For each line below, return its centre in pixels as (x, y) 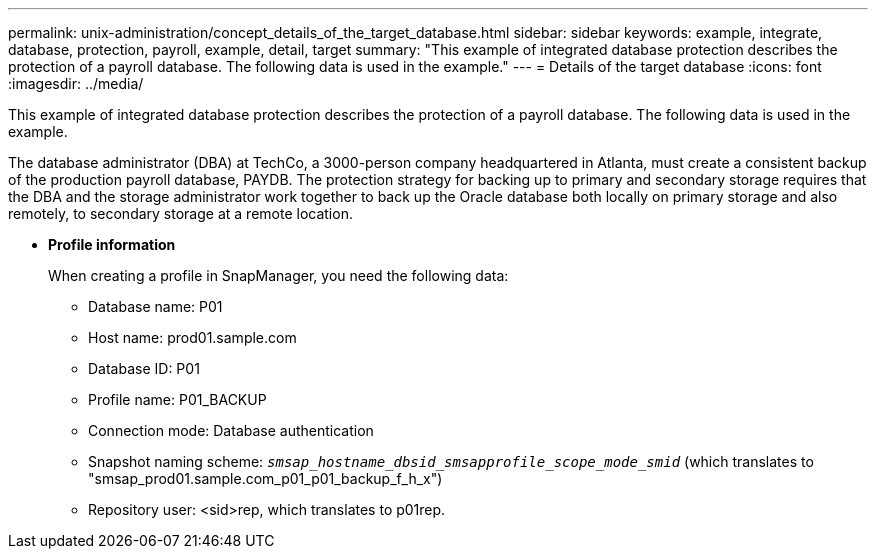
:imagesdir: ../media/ (76, 83)
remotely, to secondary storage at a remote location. (180, 213)
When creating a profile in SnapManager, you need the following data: (278, 275)
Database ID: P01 (144, 368)
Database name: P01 (155, 306)
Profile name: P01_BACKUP (177, 399)
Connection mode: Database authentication (231, 430)
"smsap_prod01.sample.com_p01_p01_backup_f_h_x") (265, 478)
